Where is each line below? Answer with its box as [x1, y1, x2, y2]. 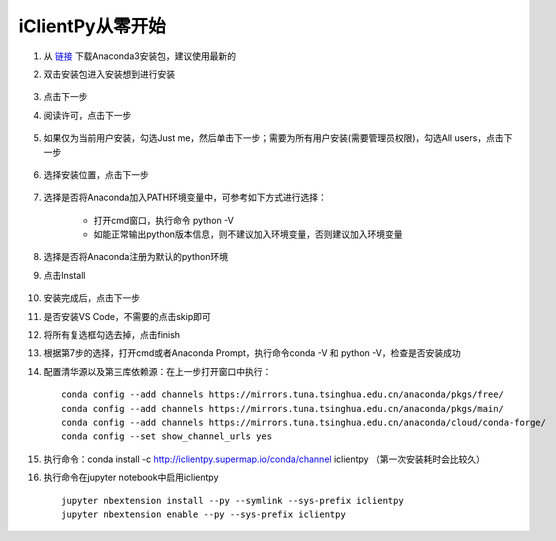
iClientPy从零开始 [18, 15, 166, 37]
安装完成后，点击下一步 [43, 292, 140, 304]
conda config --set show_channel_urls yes [61, 431, 273, 442]
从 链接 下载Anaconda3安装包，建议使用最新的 [43, 50, 237, 62]
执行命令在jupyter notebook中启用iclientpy [43, 471, 219, 484]
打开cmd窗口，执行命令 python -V [93, 214, 234, 226]
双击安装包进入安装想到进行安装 [43, 68, 175, 80]
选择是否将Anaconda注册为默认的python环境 [43, 251, 229, 263]
